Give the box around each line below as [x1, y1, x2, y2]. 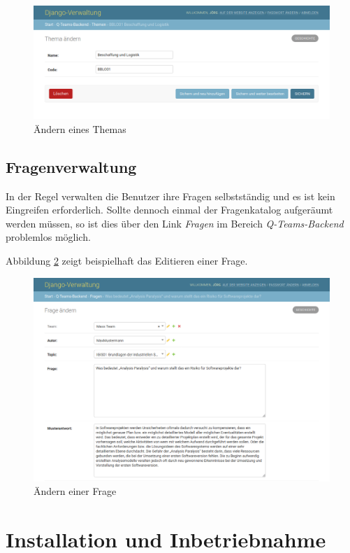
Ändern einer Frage [34, 484, 117, 498]
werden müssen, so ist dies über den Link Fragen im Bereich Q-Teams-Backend [6, 216, 344, 230]
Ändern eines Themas [34, 121, 126, 136]
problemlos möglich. [6, 230, 91, 244]
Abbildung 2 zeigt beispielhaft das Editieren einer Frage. [6, 253, 248, 268]
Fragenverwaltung [6, 155, 137, 177]
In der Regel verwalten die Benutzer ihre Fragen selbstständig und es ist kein [6, 188, 335, 203]
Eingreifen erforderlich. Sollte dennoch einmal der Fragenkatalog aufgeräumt [6, 202, 333, 217]
